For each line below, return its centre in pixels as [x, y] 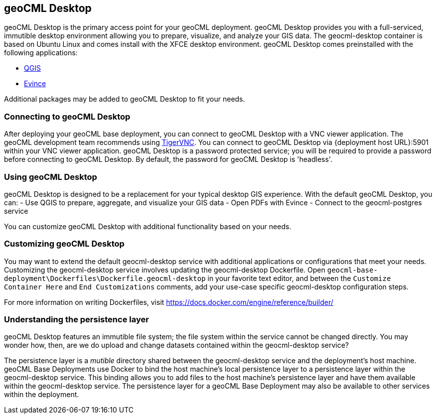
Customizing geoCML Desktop [64, 244]
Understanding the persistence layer [76, 320]
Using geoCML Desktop [51, 177]
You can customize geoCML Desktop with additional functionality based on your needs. [148, 226]
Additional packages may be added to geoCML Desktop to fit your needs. [125, 99]
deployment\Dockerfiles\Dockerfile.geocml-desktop [105, 278]
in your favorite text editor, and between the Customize [299, 278]
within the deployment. [42, 395]
